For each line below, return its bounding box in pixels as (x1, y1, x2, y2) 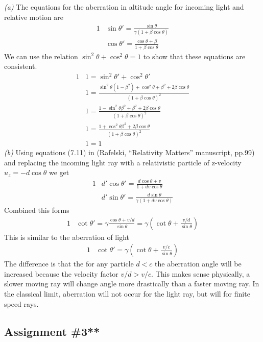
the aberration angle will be (155, 258, 242, 269)
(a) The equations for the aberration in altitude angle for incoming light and (4, 2, 244, 12)
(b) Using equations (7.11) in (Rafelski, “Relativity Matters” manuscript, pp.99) (4, 147, 255, 158)
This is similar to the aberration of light (4, 231, 129, 242)
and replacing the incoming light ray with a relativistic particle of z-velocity (4, 157, 242, 167)
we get (49, 167, 69, 178)
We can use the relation (4, 51, 78, 61)
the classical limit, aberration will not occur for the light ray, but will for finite (4, 288, 250, 299)
